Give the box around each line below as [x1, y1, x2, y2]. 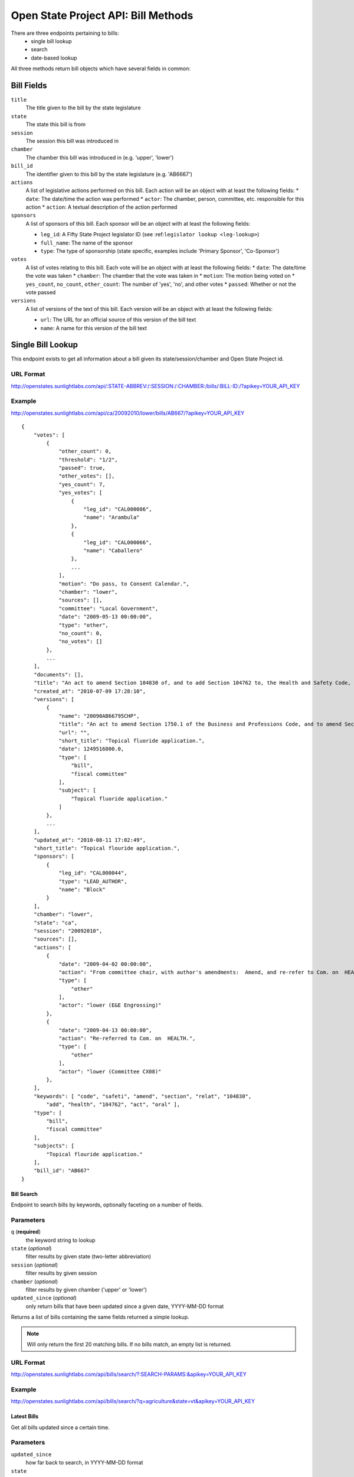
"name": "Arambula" [83, 514, 140, 521]
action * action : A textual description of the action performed [25, 204, 178, 211]
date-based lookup [31, 54, 77, 61]
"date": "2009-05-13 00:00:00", [58, 613, 153, 620]
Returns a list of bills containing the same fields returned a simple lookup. [11, 1313, 189, 1320]
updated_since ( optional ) [11, 1294, 77, 1302]
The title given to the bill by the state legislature [25, 104, 141, 112]
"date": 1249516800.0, [58, 746, 124, 753]
